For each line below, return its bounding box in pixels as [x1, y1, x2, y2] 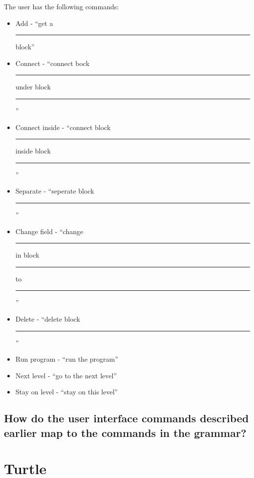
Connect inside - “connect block [15, 122, 111, 132]
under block [15, 82, 51, 92]
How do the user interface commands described [4, 411, 249, 426]
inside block [15, 146, 51, 156]
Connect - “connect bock [15, 58, 90, 68]
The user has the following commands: [4, 1, 119, 11]
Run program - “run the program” [15, 354, 118, 364]
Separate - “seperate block [15, 186, 94, 196]
